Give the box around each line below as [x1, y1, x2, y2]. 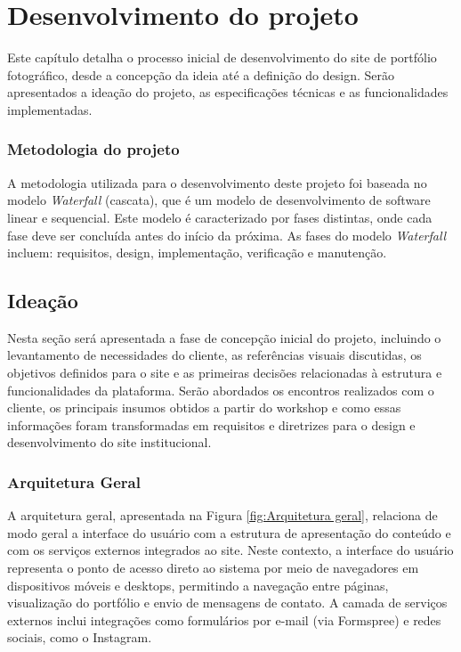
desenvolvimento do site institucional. [7, 433, 212, 452]
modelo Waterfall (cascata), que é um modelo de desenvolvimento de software [7, 191, 431, 209]
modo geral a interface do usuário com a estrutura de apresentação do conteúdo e [7, 523, 451, 542]
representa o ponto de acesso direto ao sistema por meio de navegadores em [7, 558, 419, 577]
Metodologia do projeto [7, 138, 180, 160]
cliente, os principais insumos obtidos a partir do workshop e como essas [7, 398, 401, 417]
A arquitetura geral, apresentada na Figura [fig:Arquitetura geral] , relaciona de [7, 506, 438, 525]
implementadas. [7, 100, 93, 118]
